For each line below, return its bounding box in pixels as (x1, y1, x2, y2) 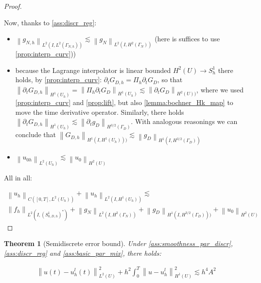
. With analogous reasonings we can (131, 116, 238, 126)
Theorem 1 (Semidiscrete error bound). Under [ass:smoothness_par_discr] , (4, 238, 233, 248)
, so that (157, 74, 183, 85)
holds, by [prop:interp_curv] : (15, 74, 102, 85)
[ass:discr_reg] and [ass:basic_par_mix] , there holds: (4, 248, 161, 258)
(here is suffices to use (155, 34, 220, 44)
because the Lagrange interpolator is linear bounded (15, 65, 171, 75)
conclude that (15, 129, 56, 140)
